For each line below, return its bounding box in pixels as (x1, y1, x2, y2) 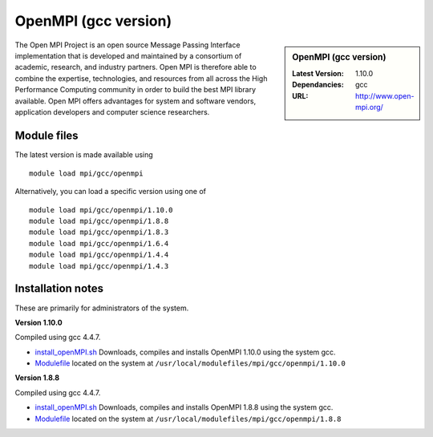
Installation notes (14, 281, 104, 296)
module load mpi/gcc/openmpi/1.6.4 (29, 239, 169, 248)
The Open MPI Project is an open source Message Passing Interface (14, 40, 241, 50)
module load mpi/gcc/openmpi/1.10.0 (29, 205, 173, 214)
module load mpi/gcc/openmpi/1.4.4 (29, 250, 169, 260)
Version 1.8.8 (14, 373, 60, 382)
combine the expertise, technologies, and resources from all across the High (14, 73, 268, 83)
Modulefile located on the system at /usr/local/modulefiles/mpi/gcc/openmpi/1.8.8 (34, 414, 342, 423)
